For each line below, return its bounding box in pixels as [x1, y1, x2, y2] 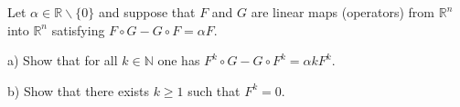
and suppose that [98, 3, 196, 21]
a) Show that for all [7, 51, 118, 70]
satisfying [51, 20, 105, 39]
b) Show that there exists [7, 81, 149, 100]
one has [157, 51, 200, 70]
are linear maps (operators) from [251, 3, 434, 21]
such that [187, 81, 241, 100]
